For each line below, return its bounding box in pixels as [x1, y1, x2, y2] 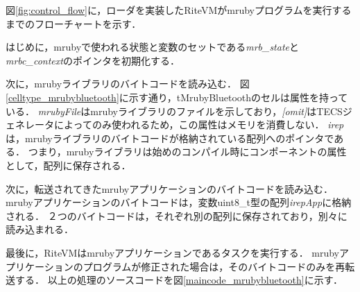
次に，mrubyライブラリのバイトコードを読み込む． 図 [6, 76, 250, 91]
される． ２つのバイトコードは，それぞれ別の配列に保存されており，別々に [6, 208, 348, 223]
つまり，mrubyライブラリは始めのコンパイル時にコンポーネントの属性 [28, 144, 347, 159]
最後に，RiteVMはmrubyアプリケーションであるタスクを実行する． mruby [6, 245, 340, 259]
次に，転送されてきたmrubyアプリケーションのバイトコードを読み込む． [6, 181, 333, 196]
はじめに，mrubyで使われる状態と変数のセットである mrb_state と [6, 40, 300, 54]
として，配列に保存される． [6, 157, 131, 172]
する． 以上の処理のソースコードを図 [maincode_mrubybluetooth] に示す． [15, 273, 343, 287]
